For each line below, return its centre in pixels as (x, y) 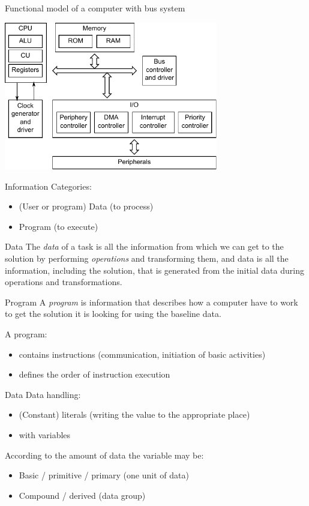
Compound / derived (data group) (82, 495)
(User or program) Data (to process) (86, 206)
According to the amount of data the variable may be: (104, 455)
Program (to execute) (58, 226)
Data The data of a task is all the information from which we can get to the (144, 246)
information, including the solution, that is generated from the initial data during (154, 270)
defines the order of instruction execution (94, 374)
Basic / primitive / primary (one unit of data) (104, 475)
